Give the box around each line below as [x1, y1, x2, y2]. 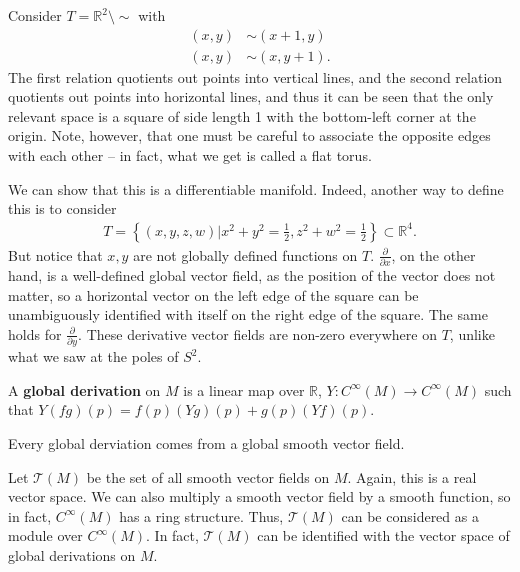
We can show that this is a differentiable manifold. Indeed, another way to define [8, 178, 504, 199]
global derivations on [8, 545, 136, 565]
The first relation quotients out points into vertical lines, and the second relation [8, 66, 503, 87]
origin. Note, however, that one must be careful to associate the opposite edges [8, 125, 491, 146]
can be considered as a [341, 505, 479, 526]
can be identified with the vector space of [257, 525, 510, 546]
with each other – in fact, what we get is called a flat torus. [8, 145, 372, 166]
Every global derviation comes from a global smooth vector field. [8, 433, 405, 454]
